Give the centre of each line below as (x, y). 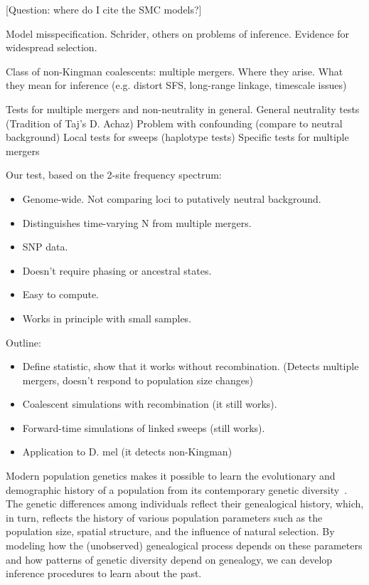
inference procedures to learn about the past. (104, 573)
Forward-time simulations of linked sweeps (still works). (144, 427)
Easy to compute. (61, 294)
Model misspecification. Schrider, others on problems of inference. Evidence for (177, 33)
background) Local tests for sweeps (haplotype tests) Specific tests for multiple (177, 137)
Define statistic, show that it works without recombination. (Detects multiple (191, 366)
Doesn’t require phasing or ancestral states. (117, 270)
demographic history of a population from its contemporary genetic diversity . (177, 489)
